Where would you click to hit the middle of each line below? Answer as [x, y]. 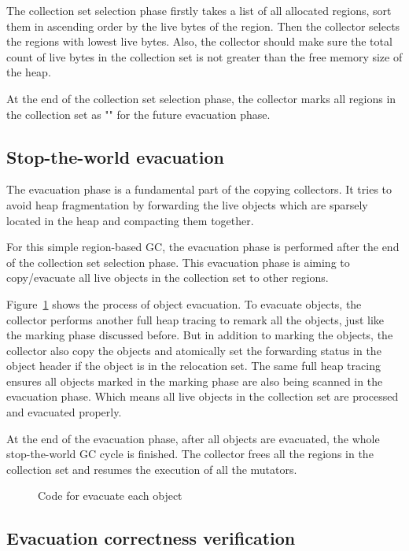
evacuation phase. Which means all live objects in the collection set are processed [203, 396]
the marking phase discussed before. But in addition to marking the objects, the [200, 335]
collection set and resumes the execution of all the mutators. [152, 469]
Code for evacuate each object [110, 496]
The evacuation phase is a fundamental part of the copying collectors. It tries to [199, 189]
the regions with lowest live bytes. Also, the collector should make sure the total [199, 41]
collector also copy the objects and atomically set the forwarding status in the [194, 350]
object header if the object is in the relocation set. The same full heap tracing [193, 366]
